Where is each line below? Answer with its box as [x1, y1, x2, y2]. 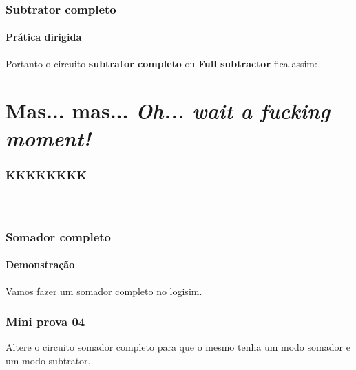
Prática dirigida [6, 30, 82, 44]
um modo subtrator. [6, 353, 91, 368]
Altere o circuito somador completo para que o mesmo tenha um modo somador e [6, 340, 350, 354]
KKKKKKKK [6, 166, 87, 183]
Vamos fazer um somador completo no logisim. [6, 283, 202, 298]
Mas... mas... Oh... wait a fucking [6, 96, 331, 125]
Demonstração [6, 257, 75, 272]
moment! [6, 123, 92, 152]
